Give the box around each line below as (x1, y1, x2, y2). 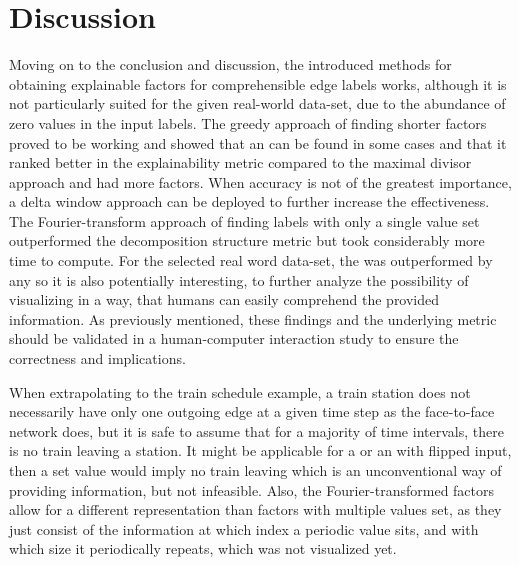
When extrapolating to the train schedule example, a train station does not (9, 381, 471, 402)
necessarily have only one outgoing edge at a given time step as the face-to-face (9, 401, 495, 422)
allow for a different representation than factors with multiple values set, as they (9, 499, 502, 520)
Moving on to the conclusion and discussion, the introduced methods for (9, 54, 452, 75)
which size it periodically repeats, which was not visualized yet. (9, 538, 397, 559)
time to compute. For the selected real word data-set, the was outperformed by (9, 250, 493, 271)
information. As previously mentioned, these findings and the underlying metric (9, 308, 497, 329)
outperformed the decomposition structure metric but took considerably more (9, 230, 485, 251)
